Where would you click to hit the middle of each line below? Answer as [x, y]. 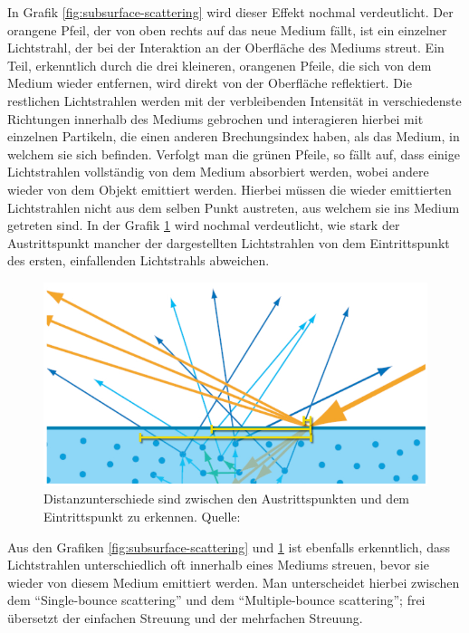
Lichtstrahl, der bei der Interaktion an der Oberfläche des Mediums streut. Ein [226, 48]
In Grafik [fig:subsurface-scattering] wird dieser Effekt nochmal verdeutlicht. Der [230, 12]
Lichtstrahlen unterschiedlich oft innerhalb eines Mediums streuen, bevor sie [218, 565]
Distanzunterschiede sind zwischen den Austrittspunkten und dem [227, 499]
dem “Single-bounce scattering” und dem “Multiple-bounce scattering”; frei [216, 600]
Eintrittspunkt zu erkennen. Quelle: [142, 516]
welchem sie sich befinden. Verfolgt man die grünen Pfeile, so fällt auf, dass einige [234, 153]
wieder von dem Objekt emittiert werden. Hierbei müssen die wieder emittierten [230, 189]
